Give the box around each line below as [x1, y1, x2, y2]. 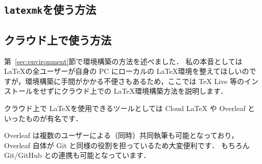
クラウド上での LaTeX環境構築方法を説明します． [61, 86, 228, 96]
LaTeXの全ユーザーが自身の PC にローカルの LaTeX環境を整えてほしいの [4, 66, 249, 76]
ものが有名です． [25, 113, 83, 123]
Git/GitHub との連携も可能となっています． [4, 150, 151, 160]
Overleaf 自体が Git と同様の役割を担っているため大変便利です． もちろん [4, 140, 250, 150]
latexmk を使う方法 [4, 2, 97, 17]
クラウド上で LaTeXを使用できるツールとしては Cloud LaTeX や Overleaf [4, 102, 246, 113]
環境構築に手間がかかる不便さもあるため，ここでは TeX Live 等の [25, 75, 244, 86]
